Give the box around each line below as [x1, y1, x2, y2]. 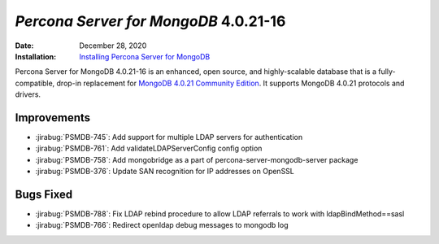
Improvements [15, 111, 91, 124]
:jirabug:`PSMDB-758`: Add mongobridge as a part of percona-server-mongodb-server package [35, 155, 359, 164]
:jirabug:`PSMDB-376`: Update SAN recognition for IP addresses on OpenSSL [35, 167, 294, 176]
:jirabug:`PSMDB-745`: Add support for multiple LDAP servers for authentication [35, 133, 303, 142]
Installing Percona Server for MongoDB [79, 51, 211, 61]
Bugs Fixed [15, 188, 73, 201]
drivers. [15, 89, 41, 99]
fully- [378, 67, 396, 76]
